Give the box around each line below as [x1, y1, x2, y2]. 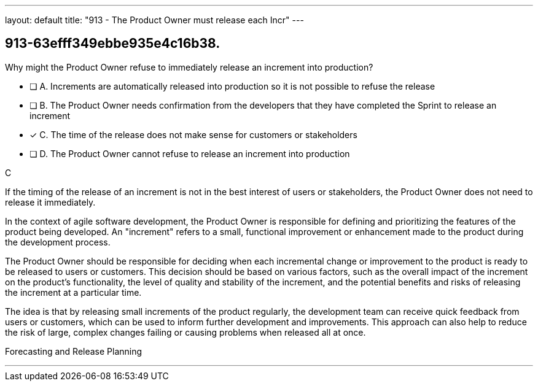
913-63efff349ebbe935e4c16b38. [5, 36, 220, 52]
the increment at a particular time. [5, 287, 142, 298]
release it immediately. [5, 196, 96, 207]
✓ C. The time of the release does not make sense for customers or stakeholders [29, 129, 357, 140]
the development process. [5, 236, 111, 247]
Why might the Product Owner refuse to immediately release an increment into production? [5, 61, 373, 72]
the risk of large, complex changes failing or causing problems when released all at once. [5, 326, 366, 338]
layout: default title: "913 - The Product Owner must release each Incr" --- [5, 15, 304, 25]
